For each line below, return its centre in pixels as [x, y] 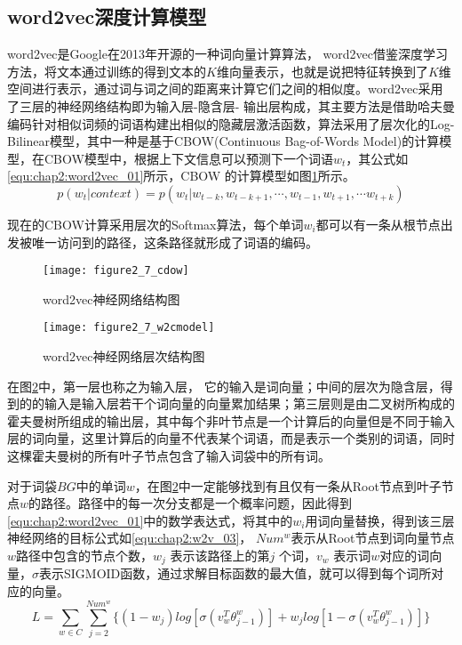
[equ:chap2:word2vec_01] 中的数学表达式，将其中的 [150, 520]
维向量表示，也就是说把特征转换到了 [322, 71]
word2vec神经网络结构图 [112, 298]
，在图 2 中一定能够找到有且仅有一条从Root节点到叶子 [288, 485]
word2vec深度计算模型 [107, 16]
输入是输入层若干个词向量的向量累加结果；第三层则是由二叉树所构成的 [249, 403]
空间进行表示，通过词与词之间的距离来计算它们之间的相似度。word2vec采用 [225, 89]
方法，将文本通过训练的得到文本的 [107, 71]
